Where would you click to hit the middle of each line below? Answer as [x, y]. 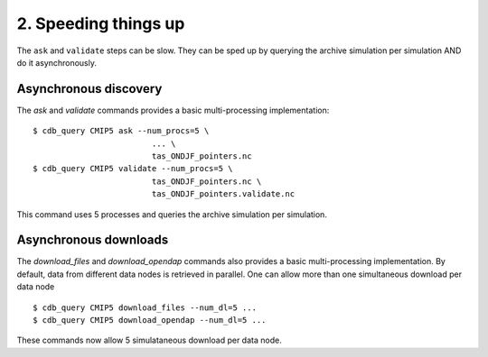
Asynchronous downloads [93, 240]
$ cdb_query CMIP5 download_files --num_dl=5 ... [145, 307]
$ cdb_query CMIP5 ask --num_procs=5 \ [121, 131]
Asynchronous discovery [89, 89]
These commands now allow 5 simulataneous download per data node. [149, 340]
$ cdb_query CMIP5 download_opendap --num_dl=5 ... [150, 320]
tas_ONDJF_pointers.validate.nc [223, 194]
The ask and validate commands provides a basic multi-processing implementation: [173, 110]
